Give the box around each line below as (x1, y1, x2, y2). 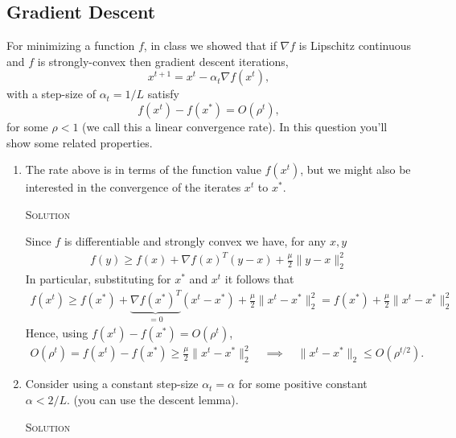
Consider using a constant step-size (25, 375, 199, 392)
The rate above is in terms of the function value (25, 161, 261, 178)
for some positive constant (238, 375, 368, 392)
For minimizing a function (6, 37, 135, 54)
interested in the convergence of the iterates (25, 179, 241, 196)
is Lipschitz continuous (298, 37, 412, 54)
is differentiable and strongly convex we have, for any (64, 233, 327, 250)
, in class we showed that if (143, 37, 277, 54)
